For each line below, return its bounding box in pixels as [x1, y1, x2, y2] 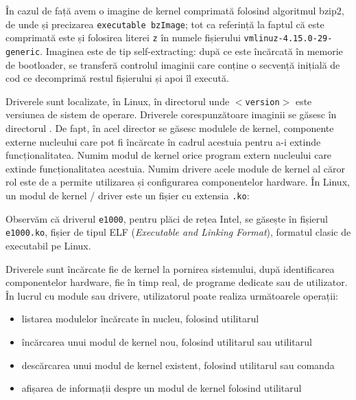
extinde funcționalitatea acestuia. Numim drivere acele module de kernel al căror [5, 161, 345, 175]
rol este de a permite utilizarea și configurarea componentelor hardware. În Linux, [5, 175, 350, 189]
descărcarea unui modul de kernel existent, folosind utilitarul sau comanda [21, 357, 335, 372]
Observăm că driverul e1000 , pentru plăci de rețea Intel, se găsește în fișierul [5, 211, 329, 225]
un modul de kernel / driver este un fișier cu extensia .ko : [5, 188, 250, 202]
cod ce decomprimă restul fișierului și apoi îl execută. [5, 71, 229, 85]
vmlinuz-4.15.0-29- [244, 34, 333, 44]
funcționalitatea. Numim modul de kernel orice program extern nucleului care [5, 148, 332, 162]
